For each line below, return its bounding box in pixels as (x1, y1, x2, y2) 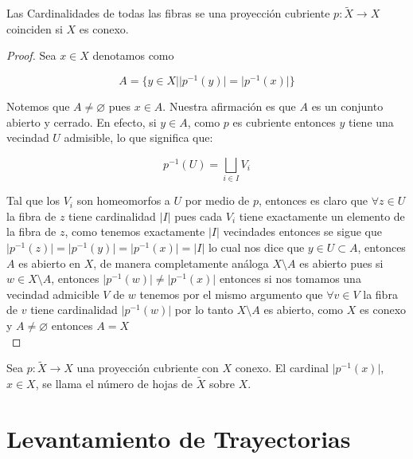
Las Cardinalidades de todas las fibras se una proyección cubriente (6, 5, 330, 22)
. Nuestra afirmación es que (162, 98, 296, 115)
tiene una (349, 113, 394, 130)
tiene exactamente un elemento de (239, 207, 405, 224)
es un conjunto (311, 98, 384, 115)
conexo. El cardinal (235, 359, 329, 376)
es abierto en (18, 254, 81, 271)
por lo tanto (174, 301, 234, 318)
